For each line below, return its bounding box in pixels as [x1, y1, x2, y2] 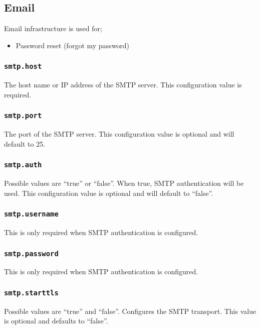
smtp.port [4, 112, 42, 120]
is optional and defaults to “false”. [4, 315, 108, 326]
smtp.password [4, 249, 59, 258]
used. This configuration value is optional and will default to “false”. [4, 187, 213, 198]
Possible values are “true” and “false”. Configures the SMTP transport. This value [4, 305, 256, 316]
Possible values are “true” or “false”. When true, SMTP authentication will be [4, 178, 244, 188]
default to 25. [4, 138, 46, 149]
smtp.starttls [4, 288, 59, 297]
